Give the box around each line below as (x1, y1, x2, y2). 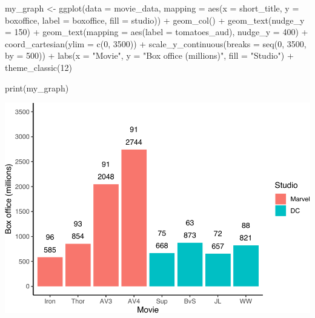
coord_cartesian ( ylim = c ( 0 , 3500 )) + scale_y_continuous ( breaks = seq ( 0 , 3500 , (5, 37, 307, 50)
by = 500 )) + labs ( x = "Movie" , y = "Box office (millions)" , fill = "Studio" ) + (5, 49, 294, 62)
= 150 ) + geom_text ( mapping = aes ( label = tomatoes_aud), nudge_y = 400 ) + (5, 25, 308, 38)
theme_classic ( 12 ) (5, 61, 72, 73)
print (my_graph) (5, 81, 69, 94)
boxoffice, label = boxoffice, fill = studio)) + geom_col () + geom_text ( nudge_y (5, 13, 305, 26)
